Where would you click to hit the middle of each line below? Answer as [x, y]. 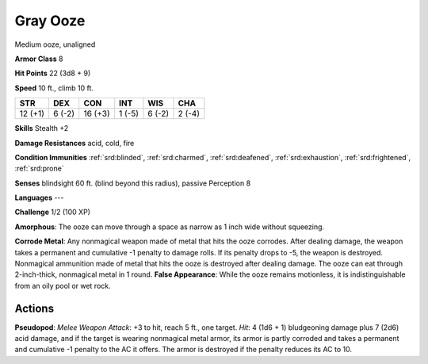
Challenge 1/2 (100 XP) [53, 212]
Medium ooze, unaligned [55, 44]
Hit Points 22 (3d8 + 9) [53, 73]
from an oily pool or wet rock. [63, 285]
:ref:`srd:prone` [39, 169]
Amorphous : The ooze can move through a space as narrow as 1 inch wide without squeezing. [170, 227]
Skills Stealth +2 [42, 128]
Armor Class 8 [39, 59]
